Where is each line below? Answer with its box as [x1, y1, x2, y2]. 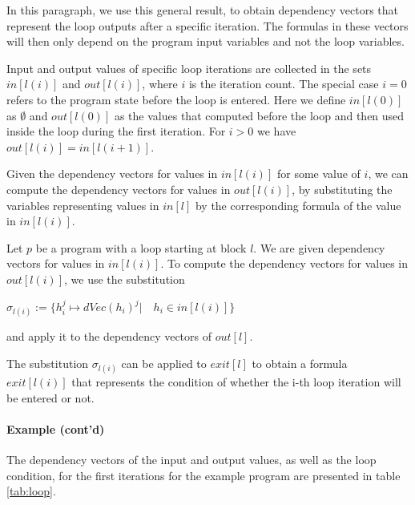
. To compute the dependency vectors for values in [160, 255, 409, 272]
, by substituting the [292, 180, 393, 197]
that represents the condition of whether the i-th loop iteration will [71, 373, 401, 390]
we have [257, 123, 296, 139]
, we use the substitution [64, 270, 185, 287]
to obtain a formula [252, 354, 348, 371]
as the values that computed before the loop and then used [114, 107, 405, 123]
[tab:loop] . [6, 483, 56, 499]
